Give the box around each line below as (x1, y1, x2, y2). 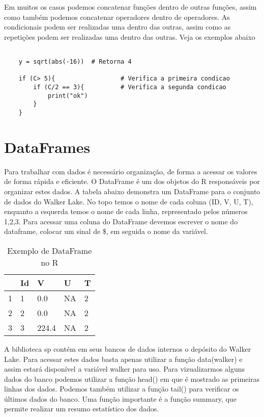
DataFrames (4, 136, 91, 157)
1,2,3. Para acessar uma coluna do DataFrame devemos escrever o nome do (4, 216, 238, 226)
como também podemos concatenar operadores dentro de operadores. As (4, 11, 230, 22)
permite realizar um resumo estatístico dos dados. (4, 403, 159, 414)
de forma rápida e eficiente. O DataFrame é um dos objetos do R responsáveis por (4, 176, 260, 187)
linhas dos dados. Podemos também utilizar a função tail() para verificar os (4, 383, 239, 394)
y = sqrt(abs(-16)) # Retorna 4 (18, 58, 132, 66)
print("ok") (47, 92, 88, 99)
